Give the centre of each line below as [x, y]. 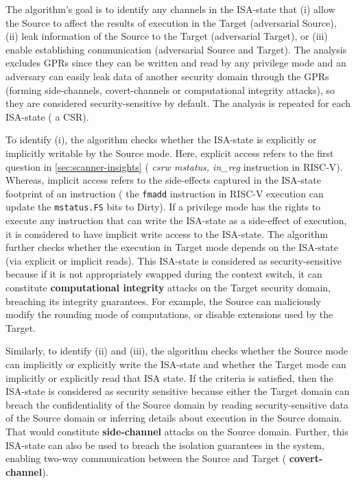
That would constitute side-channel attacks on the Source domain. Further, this [177, 431]
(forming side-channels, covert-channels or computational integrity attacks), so [170, 89]
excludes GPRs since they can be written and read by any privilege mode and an [176, 63]
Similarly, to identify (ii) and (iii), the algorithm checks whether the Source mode [177, 351]
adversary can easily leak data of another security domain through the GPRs [167, 76]
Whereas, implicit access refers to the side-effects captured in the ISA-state [163, 180]
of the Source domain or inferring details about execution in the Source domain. [174, 418]
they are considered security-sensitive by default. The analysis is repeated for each [178, 103]
